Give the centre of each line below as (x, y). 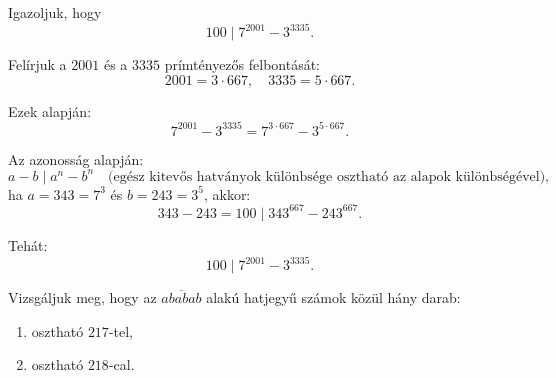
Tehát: (28, 244)
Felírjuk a (37, 64)
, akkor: (227, 193)
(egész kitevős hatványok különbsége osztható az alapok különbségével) (327, 176)
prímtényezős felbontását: (242, 64)
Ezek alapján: (50, 110)
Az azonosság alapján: (76, 158)
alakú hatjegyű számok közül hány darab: (333, 297)
